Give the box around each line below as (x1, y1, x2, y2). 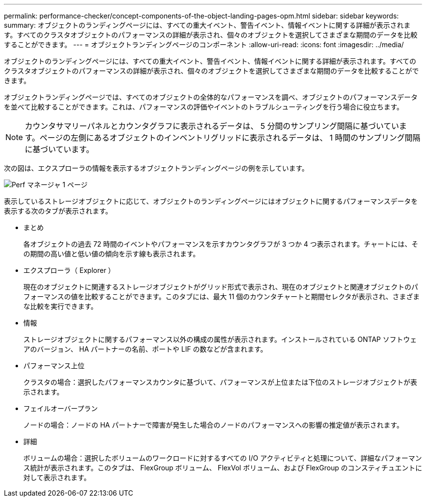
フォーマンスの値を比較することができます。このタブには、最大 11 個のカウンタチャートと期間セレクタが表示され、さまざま (23, 292, 420, 301)
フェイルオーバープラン (23, 404, 98, 412)
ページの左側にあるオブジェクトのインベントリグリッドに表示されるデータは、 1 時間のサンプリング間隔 (39, 133, 421, 143)
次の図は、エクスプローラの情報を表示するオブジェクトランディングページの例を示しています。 (4, 164, 309, 172)
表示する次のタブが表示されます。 (4, 207, 112, 215)
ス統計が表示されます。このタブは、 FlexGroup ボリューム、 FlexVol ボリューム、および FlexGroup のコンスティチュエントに (23, 464, 422, 472)
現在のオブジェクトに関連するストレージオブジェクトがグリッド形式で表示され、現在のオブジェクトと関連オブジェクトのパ (23, 283, 418, 291)
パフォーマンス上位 (23, 361, 85, 370)
